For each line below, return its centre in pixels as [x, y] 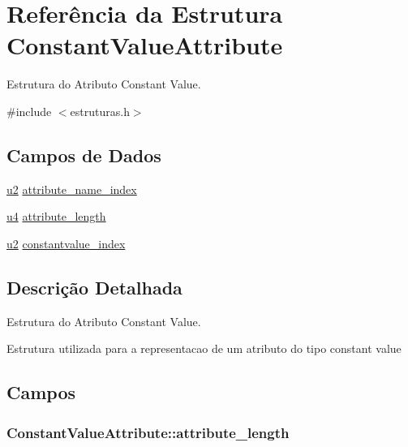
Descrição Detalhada [94, 287]
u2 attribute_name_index [72, 189]
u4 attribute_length [56, 216]
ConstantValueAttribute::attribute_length [148, 432]
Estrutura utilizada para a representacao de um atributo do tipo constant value [204, 348]
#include [29, 111]
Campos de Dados [84, 155]
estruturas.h [100, 111]
